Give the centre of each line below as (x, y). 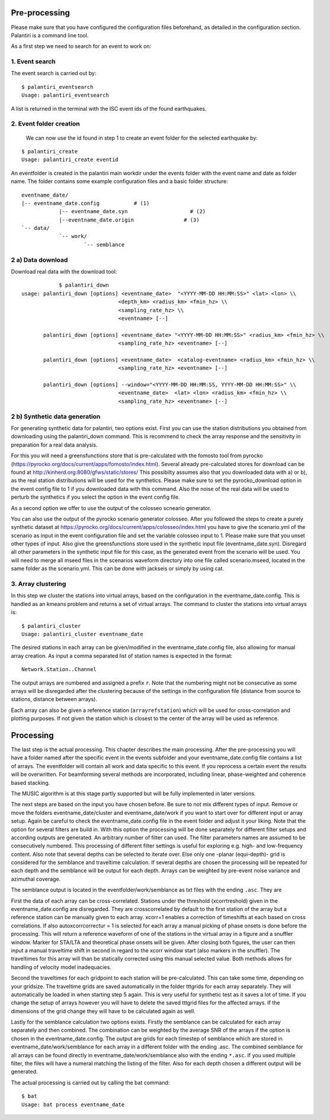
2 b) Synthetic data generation (56, 416)
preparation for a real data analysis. (54, 445)
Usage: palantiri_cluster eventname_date (82, 634)
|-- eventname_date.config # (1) (86, 203)
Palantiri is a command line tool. (50, 35)
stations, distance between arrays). (54, 699)
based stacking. (31, 782)
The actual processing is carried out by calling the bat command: (90, 1082)
